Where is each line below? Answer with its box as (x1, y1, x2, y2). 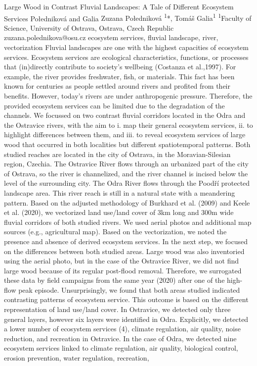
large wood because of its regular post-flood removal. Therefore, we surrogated (4, 265, 242, 275)
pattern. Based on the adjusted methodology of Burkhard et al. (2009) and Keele (4, 197, 250, 208)
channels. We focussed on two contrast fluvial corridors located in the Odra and (4, 110, 246, 120)
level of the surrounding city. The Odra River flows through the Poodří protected (4, 178, 250, 188)
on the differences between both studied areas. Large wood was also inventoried (4, 246, 245, 256)
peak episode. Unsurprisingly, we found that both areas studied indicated (18, 284, 240, 295)
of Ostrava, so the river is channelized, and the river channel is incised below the (4, 168, 248, 178)
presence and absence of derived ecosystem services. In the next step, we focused (4, 236, 248, 246)
